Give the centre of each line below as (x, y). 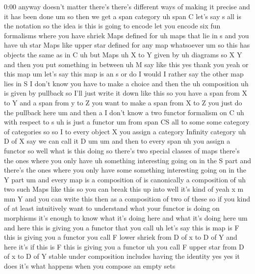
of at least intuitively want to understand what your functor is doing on (112, 208)
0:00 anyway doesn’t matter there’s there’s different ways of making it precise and (127, 6)
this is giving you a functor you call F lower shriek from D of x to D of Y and (121, 237)
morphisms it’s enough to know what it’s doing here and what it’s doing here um (126, 218)
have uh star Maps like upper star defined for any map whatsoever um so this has (127, 45)
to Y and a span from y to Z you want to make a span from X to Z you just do (123, 102)
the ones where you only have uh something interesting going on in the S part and (127, 160)
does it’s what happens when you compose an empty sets (90, 266)
